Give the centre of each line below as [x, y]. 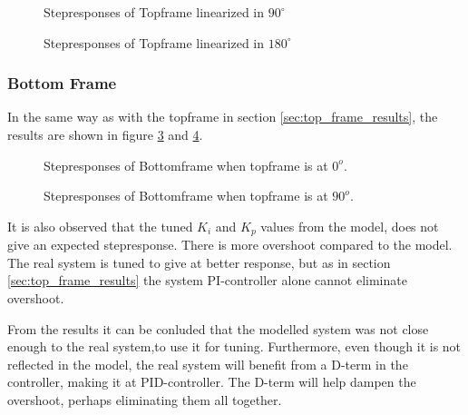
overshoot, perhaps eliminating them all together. [145, 399]
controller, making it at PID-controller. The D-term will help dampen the [212, 382]
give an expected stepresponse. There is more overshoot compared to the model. [230, 245]
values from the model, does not [350, 226]
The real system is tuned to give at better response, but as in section [199, 262]
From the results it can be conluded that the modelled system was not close [218, 328]
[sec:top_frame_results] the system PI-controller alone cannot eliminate [207, 280]
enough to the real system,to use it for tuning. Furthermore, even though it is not [234, 346]
